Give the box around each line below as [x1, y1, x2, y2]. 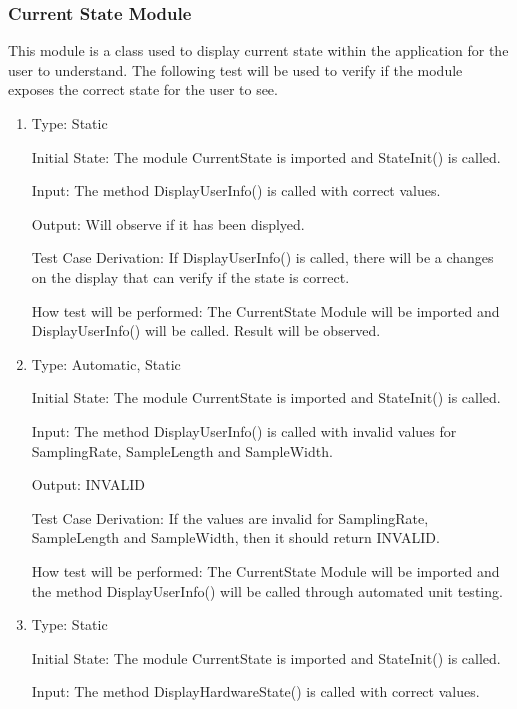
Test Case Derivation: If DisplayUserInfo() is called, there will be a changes [31, 247, 494, 268]
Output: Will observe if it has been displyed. [31, 213, 305, 234]
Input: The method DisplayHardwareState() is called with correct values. [31, 681, 480, 702]
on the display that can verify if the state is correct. [31, 266, 350, 287]
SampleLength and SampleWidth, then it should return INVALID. [31, 527, 440, 548]
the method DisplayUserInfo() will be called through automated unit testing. [31, 580, 503, 601]
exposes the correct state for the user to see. [8, 79, 278, 100]
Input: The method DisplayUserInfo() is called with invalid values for [31, 420, 457, 441]
